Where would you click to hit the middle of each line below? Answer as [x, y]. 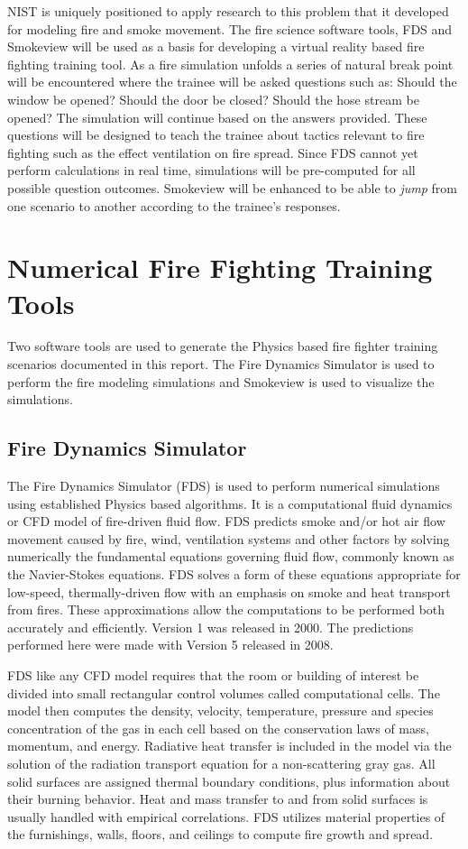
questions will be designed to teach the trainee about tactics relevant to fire [216, 135]
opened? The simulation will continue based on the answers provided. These [217, 117]
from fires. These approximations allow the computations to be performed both [226, 609]
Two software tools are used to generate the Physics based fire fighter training [223, 346]
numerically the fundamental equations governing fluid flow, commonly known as [231, 556]
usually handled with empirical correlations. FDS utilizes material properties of [226, 816]
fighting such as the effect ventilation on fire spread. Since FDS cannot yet [213, 152]
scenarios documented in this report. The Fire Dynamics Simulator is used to [221, 364]
